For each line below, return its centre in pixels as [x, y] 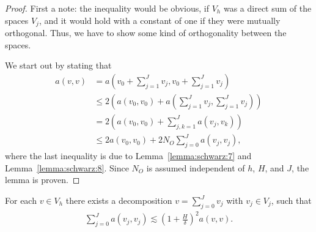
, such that [291, 200]
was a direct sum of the [267, 8]
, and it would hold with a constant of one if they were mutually [160, 20]
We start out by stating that [58, 65]
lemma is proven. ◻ [42, 180]
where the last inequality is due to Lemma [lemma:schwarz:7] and [128, 156]
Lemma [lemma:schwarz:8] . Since [67, 167]
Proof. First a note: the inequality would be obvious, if [107, 8]
